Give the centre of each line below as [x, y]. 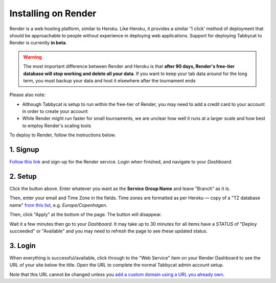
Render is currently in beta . [38, 43]
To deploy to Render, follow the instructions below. [63, 135]
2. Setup [23, 176]
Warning [32, 57]
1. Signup [24, 150]
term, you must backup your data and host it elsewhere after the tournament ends [110, 80]
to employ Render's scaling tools [57, 126]
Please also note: [28, 95]
